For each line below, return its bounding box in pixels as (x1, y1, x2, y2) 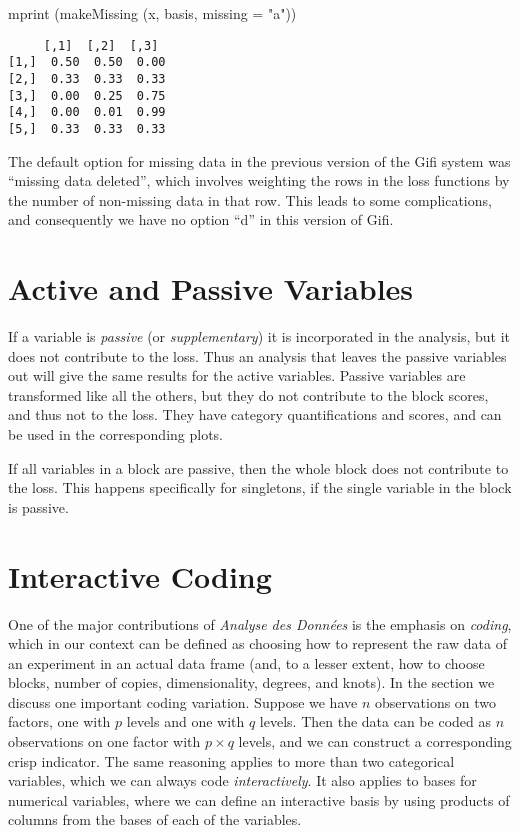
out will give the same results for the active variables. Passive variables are (8, 365, 466, 386)
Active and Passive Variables (8, 268, 414, 309)
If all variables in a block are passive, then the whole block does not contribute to (8, 457, 509, 478)
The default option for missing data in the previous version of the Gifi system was (8, 150, 511, 171)
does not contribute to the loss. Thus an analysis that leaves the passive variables (8, 345, 507, 366)
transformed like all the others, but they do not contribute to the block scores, (8, 384, 489, 405)
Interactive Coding (8, 555, 272, 596)
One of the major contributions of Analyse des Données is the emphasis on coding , (8, 613, 512, 634)
